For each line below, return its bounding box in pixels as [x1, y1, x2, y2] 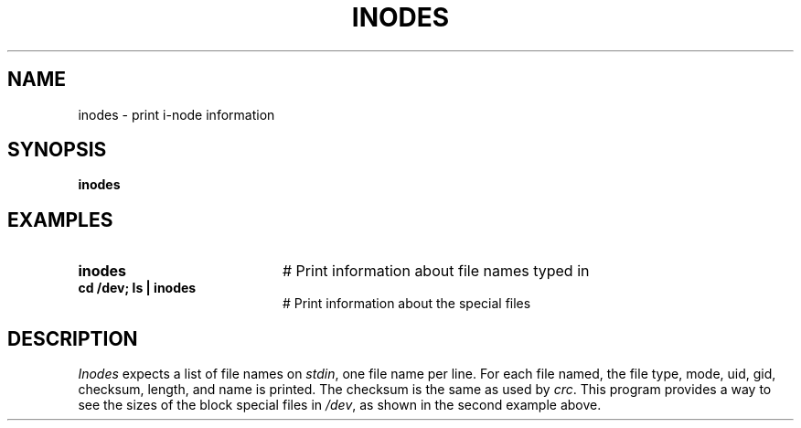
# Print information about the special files [283, 295, 531, 312]
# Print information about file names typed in [282, 262, 590, 281]
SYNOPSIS [7, 138, 107, 162]
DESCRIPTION [7, 326, 138, 350]
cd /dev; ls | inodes [78, 280, 197, 296]
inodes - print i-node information [78, 106, 275, 123]
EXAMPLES [7, 208, 113, 231]
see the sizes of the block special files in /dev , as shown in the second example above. [78, 397, 602, 413]
